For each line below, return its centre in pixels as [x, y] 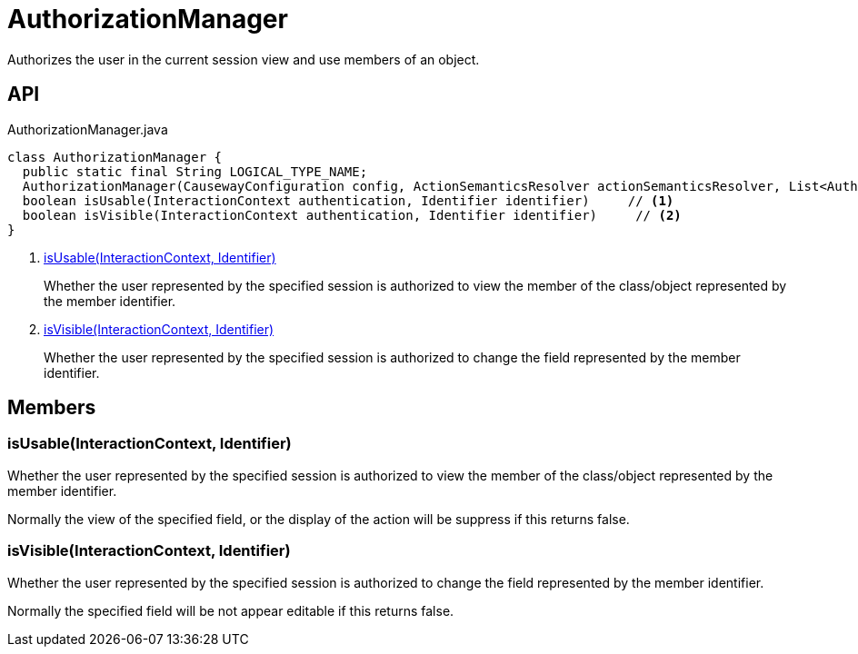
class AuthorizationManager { [115, 157]
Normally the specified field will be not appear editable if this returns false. [231, 610]
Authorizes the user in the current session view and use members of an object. [244, 59]
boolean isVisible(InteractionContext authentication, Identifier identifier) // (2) [352, 215]
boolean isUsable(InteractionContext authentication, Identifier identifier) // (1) [348, 200]
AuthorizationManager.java [88, 129]
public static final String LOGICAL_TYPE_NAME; [195, 171]
